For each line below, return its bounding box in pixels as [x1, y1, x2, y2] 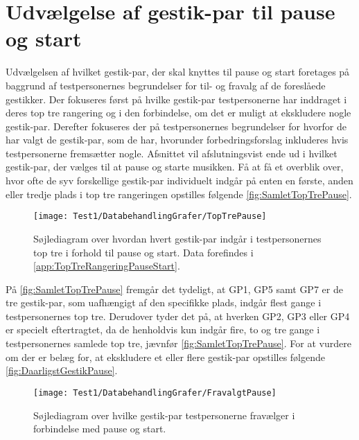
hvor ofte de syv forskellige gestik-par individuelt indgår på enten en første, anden [6, 173, 353, 188]
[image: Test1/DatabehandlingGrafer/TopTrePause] [33, 211, 267, 222]
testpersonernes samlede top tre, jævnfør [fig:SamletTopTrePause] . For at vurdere [6, 336, 351, 351]
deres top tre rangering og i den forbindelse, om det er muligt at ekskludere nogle [6, 105, 351, 120]
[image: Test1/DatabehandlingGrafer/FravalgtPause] [33, 387, 277, 398]
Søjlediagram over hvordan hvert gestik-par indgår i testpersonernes [33, 231, 322, 245]
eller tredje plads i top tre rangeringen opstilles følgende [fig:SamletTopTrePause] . [6, 186, 352, 201]
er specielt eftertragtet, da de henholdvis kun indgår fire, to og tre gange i [6, 322, 320, 337]
